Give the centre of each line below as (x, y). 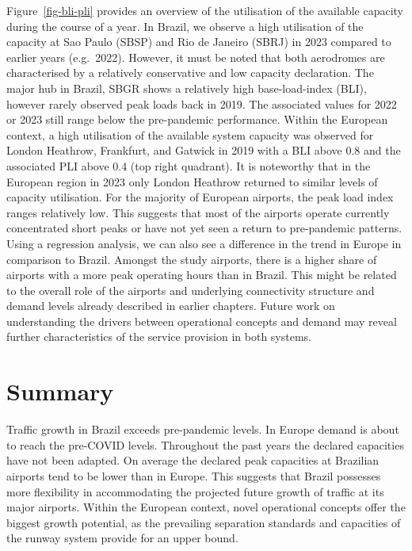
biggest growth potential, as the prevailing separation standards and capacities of (204, 522)
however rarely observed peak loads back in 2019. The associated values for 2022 (202, 103)
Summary (60, 391)
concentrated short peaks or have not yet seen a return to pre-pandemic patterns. (204, 228)
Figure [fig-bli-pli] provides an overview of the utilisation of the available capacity (205, 10)
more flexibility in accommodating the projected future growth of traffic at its (195, 491)
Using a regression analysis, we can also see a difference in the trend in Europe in (204, 243)
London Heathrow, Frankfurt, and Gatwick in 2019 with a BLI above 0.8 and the (204, 150)
